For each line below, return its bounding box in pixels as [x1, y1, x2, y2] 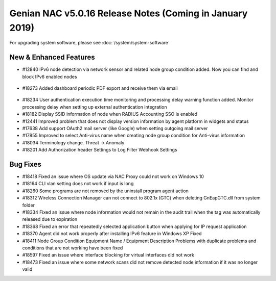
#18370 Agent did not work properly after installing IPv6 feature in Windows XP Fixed [22, 231, 202, 237]
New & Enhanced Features [9, 53, 96, 62]
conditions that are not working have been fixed [22, 245, 123, 251]
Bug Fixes [9, 160, 42, 168]
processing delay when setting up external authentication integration [22, 104, 167, 110]
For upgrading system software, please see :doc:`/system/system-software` [9, 40, 170, 46]
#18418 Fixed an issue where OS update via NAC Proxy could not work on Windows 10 [22, 173, 204, 180]
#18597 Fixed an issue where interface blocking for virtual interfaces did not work [22, 252, 194, 258]
